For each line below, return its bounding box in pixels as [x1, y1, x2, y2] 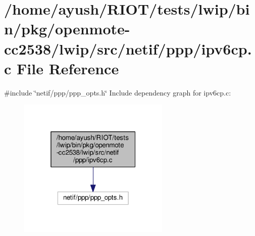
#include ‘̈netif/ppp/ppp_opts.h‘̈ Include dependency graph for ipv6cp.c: [4, 87, 231, 98]
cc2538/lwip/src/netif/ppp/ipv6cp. [4, 38, 252, 59]
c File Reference [4, 58, 119, 78]
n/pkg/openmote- [4, 18, 130, 39]
